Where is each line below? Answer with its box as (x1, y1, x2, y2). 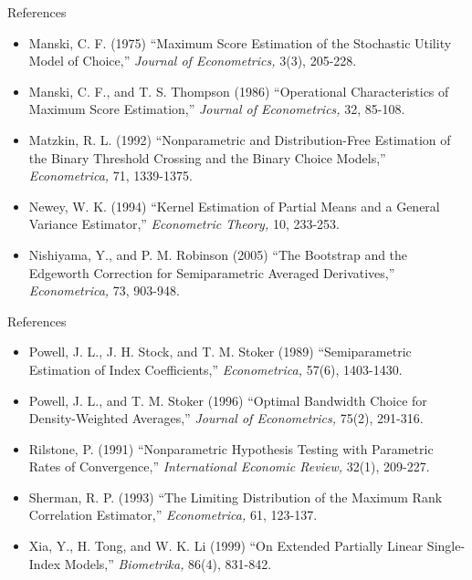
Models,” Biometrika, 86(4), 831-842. (64, 554, 272, 573)
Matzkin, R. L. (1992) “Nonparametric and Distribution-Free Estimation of (28, 129, 451, 149)
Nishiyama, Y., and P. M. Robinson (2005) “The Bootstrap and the (28, 244, 408, 264)
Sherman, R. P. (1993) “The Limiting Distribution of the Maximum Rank (28, 487, 443, 506)
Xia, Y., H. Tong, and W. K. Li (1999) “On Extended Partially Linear (28, 536, 424, 555)
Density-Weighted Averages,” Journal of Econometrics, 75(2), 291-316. (28, 409, 424, 428)
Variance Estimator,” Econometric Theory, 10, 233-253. (28, 214, 340, 233)
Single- (426, 536, 466, 555)
